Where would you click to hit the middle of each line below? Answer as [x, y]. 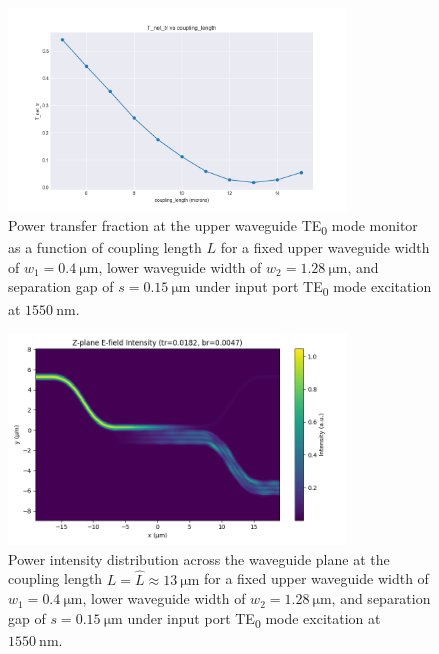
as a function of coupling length [105, 247]
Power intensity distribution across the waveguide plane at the [199, 558]
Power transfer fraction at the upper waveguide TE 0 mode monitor [213, 226]
